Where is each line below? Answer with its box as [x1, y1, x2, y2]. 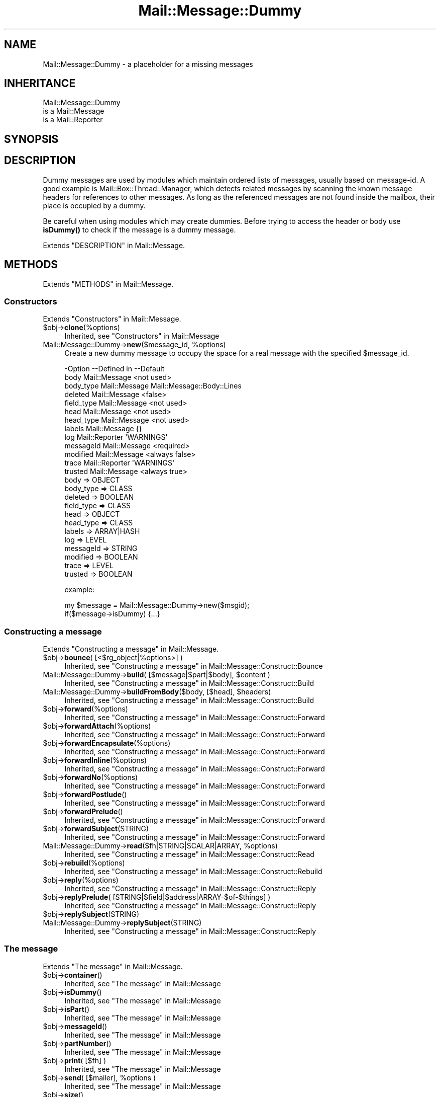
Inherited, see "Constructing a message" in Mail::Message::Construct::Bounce [64, 662, 323, 671]
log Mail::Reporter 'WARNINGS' [64, 433, 168, 442]
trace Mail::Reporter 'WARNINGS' [64, 458, 175, 467]
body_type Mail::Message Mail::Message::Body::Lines [64, 381, 242, 390]
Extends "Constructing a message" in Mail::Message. [43, 645, 219, 654]
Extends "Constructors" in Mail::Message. [43, 315, 181, 324]
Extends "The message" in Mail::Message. [43, 962, 183, 971]
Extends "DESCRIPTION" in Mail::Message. [43, 241, 185, 250]
